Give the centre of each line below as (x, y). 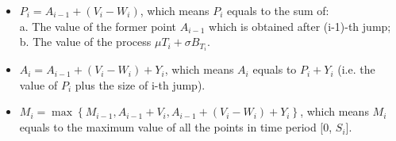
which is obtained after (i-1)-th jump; (300, 26)
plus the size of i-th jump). (140, 84)
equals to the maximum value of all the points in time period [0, (176, 127)
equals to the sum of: (278, 10)
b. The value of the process (85, 42)
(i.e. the (356, 69)
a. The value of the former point (98, 26)
